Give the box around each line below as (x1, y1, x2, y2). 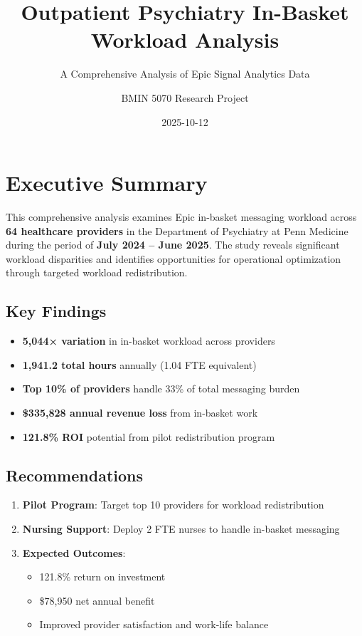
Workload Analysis (90, 25, 280, 54)
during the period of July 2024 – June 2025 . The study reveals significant (6, 237, 340, 252)
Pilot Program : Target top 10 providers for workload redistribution (22, 497, 324, 512)
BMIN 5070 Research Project (121, 90, 249, 105)
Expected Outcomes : (22, 545, 126, 560)
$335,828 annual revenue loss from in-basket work (22, 405, 258, 419)
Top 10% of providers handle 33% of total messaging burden (22, 381, 300, 396)
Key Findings (6, 300, 107, 322)
